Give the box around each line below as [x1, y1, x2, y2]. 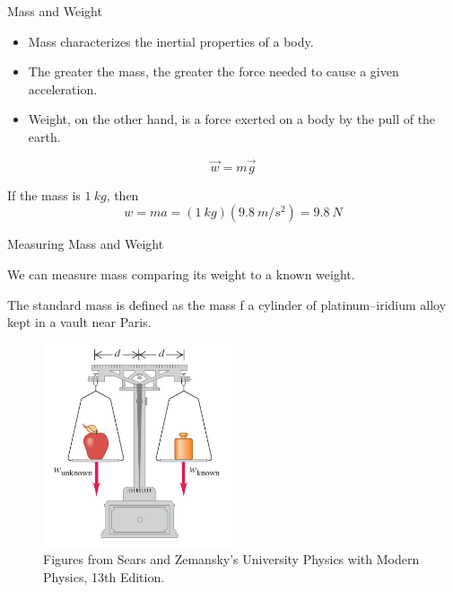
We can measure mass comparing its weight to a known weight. [7, 264, 355, 283]
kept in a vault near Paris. [7, 313, 152, 331]
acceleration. [28, 79, 98, 98]
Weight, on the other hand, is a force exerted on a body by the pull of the [28, 110, 436, 128]
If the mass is [7, 185, 81, 204]
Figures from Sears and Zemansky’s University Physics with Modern [43, 550, 420, 569]
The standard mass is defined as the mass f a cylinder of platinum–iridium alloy [7, 295, 447, 314]
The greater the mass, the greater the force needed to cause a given [28, 62, 399, 81]
